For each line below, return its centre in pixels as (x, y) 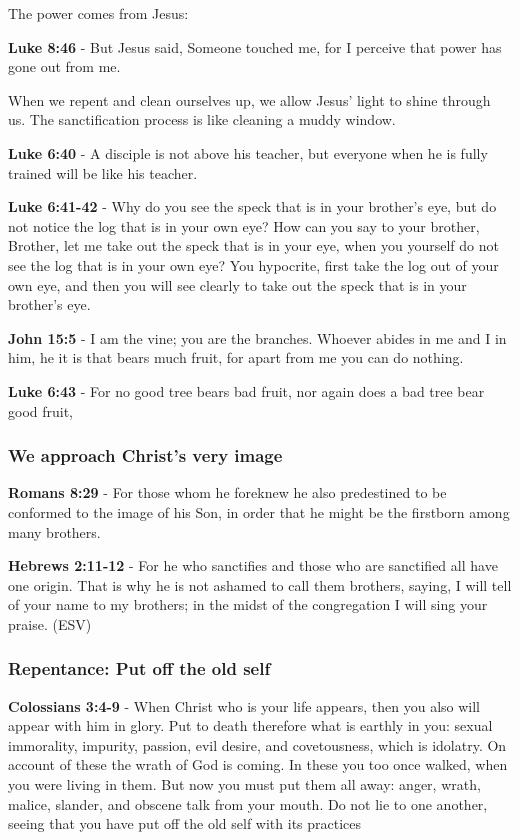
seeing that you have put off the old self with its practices (185, 823)
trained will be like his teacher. (103, 172)
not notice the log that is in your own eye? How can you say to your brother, (244, 225)
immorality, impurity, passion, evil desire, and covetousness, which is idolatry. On (257, 744)
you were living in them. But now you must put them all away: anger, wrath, (244, 784)
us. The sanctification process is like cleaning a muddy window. (202, 119)
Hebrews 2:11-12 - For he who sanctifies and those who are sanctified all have (253, 565)
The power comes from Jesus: (98, 13)
